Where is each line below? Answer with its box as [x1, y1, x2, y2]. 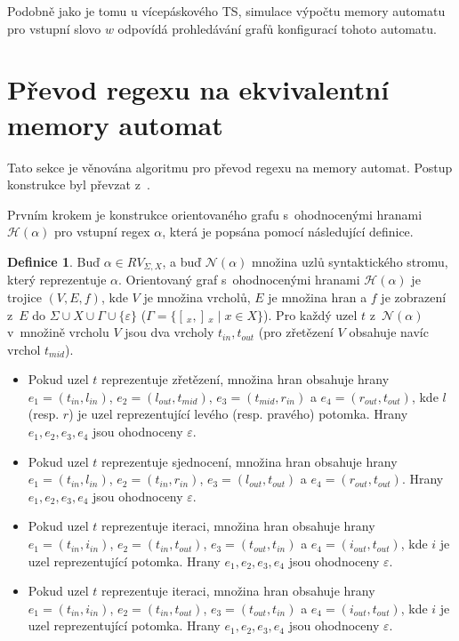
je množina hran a [268, 287, 367, 306]
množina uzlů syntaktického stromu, [252, 252, 448, 270]
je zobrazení [381, 287, 447, 306]
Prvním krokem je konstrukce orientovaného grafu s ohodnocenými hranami [7, 204, 423, 223]
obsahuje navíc [349, 323, 429, 341]
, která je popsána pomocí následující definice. [162, 222, 414, 241]
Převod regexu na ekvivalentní [7, 71, 390, 108]
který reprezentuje [7, 270, 107, 289]
